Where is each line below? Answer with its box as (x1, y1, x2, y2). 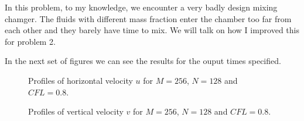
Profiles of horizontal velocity (28, 74, 133, 86)
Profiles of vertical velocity (28, 105, 124, 118)
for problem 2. (5, 35, 56, 47)
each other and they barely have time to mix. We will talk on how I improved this (5, 24, 300, 36)
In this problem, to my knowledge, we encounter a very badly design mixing (5, 1, 278, 13)
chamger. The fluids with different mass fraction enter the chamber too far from (5, 12, 292, 24)
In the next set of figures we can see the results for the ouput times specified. (5, 55, 281, 67)
